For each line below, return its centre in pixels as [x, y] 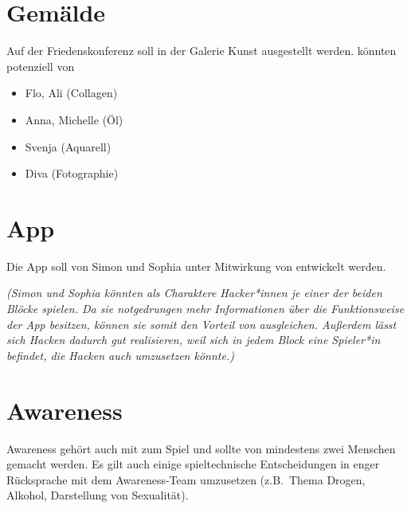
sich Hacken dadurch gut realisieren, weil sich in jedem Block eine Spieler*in [194, 340]
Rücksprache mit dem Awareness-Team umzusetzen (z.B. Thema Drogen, [186, 479]
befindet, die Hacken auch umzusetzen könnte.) [120, 355]
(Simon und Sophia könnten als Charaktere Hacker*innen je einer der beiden [194, 293]
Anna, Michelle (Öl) [74, 119]
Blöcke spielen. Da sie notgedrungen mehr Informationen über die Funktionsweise [205, 308]
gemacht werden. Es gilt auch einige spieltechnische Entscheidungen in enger [193, 464]
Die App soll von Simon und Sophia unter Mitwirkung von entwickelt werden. [196, 266]
